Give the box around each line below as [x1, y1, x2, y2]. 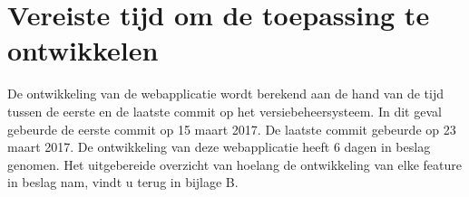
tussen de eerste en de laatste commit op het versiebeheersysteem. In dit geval [7, 101, 442, 120]
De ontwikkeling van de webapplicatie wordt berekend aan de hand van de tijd [7, 84, 444, 103]
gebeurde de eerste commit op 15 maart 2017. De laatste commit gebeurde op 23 [7, 119, 456, 138]
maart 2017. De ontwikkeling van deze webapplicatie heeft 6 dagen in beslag [7, 137, 431, 156]
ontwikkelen [7, 32, 159, 69]
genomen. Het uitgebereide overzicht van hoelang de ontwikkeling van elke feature [7, 155, 462, 174]
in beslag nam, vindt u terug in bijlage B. [7, 173, 239, 192]
